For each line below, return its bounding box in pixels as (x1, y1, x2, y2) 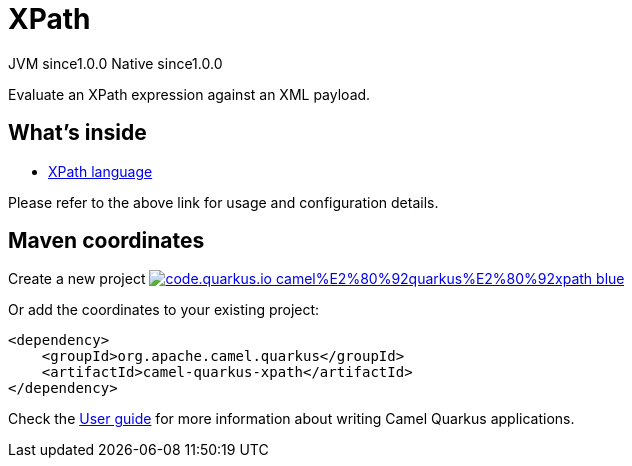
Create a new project (8, 270, 146, 288)
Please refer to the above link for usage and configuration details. (8, 193, 439, 211)
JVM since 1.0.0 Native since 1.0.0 (8, 54, 223, 72)
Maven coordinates (8, 228, 205, 254)
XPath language (48, 162, 153, 180)
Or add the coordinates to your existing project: (8, 301, 320, 319)
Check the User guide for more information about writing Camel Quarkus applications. (8, 410, 575, 428)
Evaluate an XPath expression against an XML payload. (8, 85, 371, 103)
